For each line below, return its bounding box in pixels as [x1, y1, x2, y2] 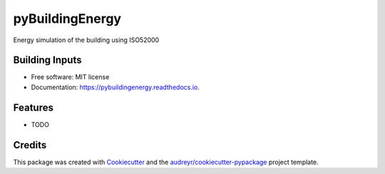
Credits [13, 139, 47, 151]
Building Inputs [13, 54, 82, 66]
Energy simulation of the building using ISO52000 [13, 36, 160, 44]
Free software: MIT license [31, 73, 110, 81]
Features [13, 101, 53, 113]
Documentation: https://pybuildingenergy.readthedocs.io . [31, 83, 200, 91]
